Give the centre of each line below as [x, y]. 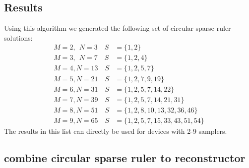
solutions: [18, 37]
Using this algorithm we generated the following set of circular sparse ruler [118, 28]
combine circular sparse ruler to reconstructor [125, 157]
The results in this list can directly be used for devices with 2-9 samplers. [116, 131]
